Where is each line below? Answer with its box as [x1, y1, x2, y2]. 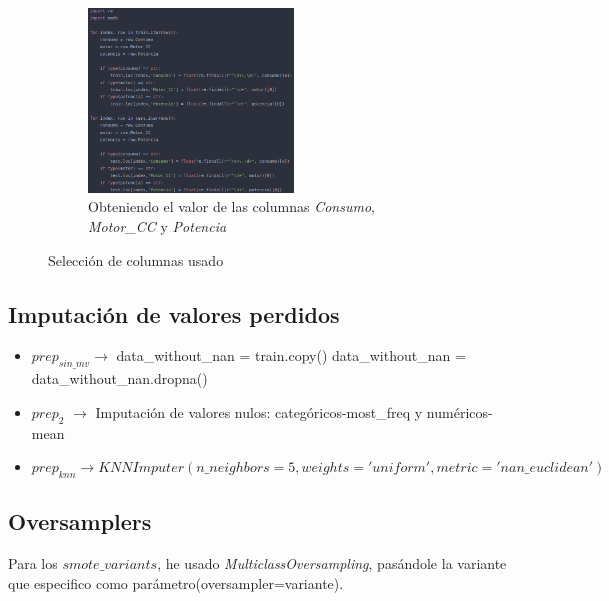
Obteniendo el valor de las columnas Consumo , [88, 196, 375, 217]
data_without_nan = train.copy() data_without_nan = [116, 345, 466, 366]
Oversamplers [8, 506, 152, 537]
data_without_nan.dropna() [31, 368, 208, 389]
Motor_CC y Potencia [88, 216, 227, 237]
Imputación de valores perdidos [8, 298, 340, 329]
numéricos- [426, 401, 493, 422]
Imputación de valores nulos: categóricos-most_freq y [95, 401, 423, 422]
